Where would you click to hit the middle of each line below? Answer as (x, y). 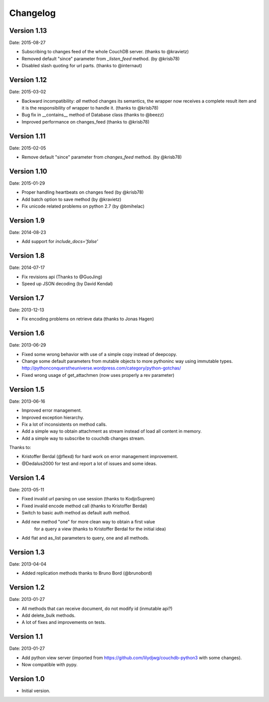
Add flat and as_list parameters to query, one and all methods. (85, 538)
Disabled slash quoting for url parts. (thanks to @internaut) (82, 66)
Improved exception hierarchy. (53, 417)
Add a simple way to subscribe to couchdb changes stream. (83, 438)
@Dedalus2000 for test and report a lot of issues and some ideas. (89, 464)
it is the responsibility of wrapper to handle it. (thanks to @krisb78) (90, 108)
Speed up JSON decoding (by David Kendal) (67, 284)
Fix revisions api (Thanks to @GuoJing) (62, 277)
